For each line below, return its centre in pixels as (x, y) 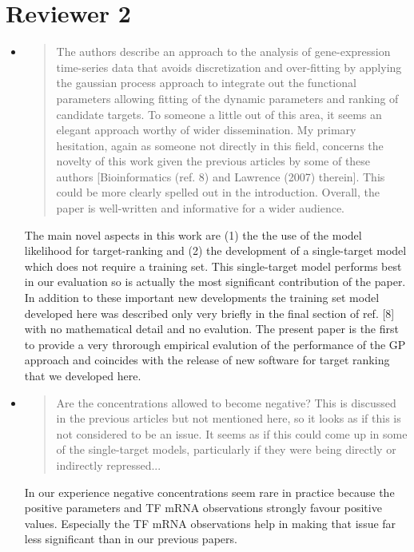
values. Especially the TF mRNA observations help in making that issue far (210, 523)
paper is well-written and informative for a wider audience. (200, 208)
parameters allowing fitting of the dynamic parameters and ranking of (227, 98)
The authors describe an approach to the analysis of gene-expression (223, 52)
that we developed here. (83, 375)
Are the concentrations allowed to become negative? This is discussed (226, 402)
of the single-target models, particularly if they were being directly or (226, 449)
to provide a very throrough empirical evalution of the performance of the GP (215, 344)
